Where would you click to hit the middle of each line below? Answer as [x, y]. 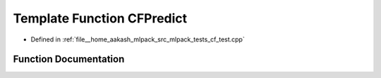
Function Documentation [69, 59]
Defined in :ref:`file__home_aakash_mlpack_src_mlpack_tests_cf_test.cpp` [138, 39]
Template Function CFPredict [100, 18]
